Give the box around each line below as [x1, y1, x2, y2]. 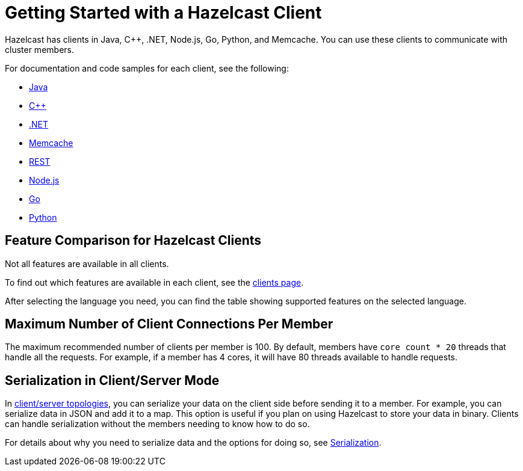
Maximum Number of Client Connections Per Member [5, 316, 333, 332]
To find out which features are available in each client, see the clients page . [5, 277, 304, 288]
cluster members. [5, 44, 74, 55]
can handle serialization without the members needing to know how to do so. [5, 419, 310, 429]
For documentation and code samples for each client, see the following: [5, 63, 289, 73]
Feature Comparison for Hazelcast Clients [5, 233, 262, 248]
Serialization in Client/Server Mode [5, 372, 220, 388]
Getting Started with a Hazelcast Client [5, 2, 322, 23]
